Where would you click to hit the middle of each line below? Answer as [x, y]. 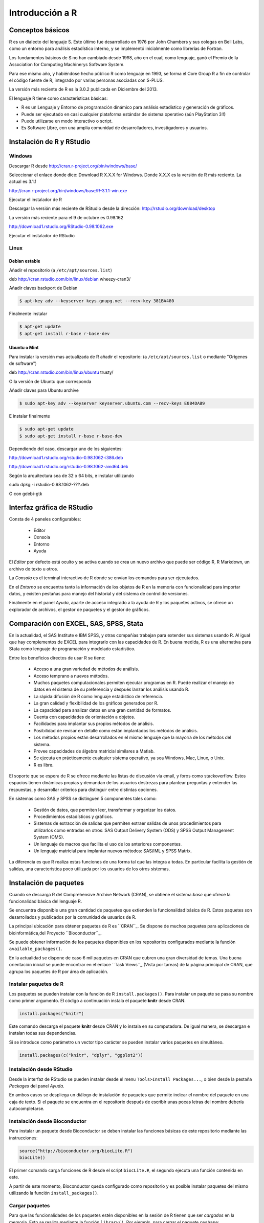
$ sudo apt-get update [46, 429]
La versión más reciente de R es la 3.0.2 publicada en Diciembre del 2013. [83, 89]
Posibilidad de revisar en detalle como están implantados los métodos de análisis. [116, 730]
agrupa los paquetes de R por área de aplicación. [59, 972]
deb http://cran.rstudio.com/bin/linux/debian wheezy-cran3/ [70, 279]
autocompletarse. [27, 1109]
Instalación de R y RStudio [50, 142]
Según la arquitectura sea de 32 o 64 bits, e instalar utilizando [72, 476]
